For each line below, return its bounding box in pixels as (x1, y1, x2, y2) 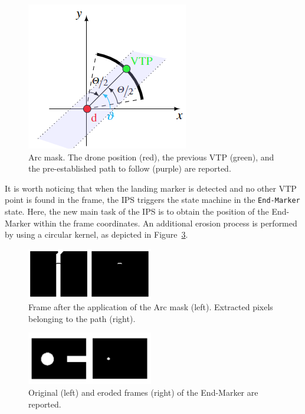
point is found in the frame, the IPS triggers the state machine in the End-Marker (5, 193, 300, 206)
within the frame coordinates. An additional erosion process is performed (33, 216, 297, 229)
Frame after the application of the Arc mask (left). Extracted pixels (28, 301, 273, 313)
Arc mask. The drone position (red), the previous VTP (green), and (28, 150, 274, 163)
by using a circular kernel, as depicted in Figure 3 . (5, 228, 188, 241)
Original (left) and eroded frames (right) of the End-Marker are (28, 386, 258, 399)
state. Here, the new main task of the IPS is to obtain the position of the (5, 205, 269, 218)
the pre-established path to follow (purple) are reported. (28, 162, 231, 175)
